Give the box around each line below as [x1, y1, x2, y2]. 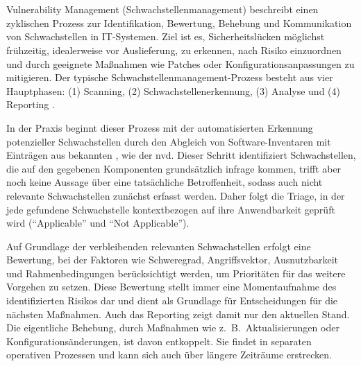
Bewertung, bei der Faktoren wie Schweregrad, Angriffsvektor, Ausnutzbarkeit [6, 252, 339, 267]
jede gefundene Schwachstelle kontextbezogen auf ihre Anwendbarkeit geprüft [6, 202, 335, 216]
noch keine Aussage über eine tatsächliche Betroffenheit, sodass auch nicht [6, 175, 323, 189]
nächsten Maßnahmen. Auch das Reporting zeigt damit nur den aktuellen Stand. [6, 306, 350, 321]
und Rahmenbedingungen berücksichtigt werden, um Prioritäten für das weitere [6, 265, 346, 280]
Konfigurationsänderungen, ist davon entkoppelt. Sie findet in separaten [6, 333, 312, 348]
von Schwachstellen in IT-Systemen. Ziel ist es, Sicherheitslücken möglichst [6, 29, 325, 44]
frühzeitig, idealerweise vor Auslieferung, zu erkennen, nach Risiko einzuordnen [6, 42, 342, 57]
